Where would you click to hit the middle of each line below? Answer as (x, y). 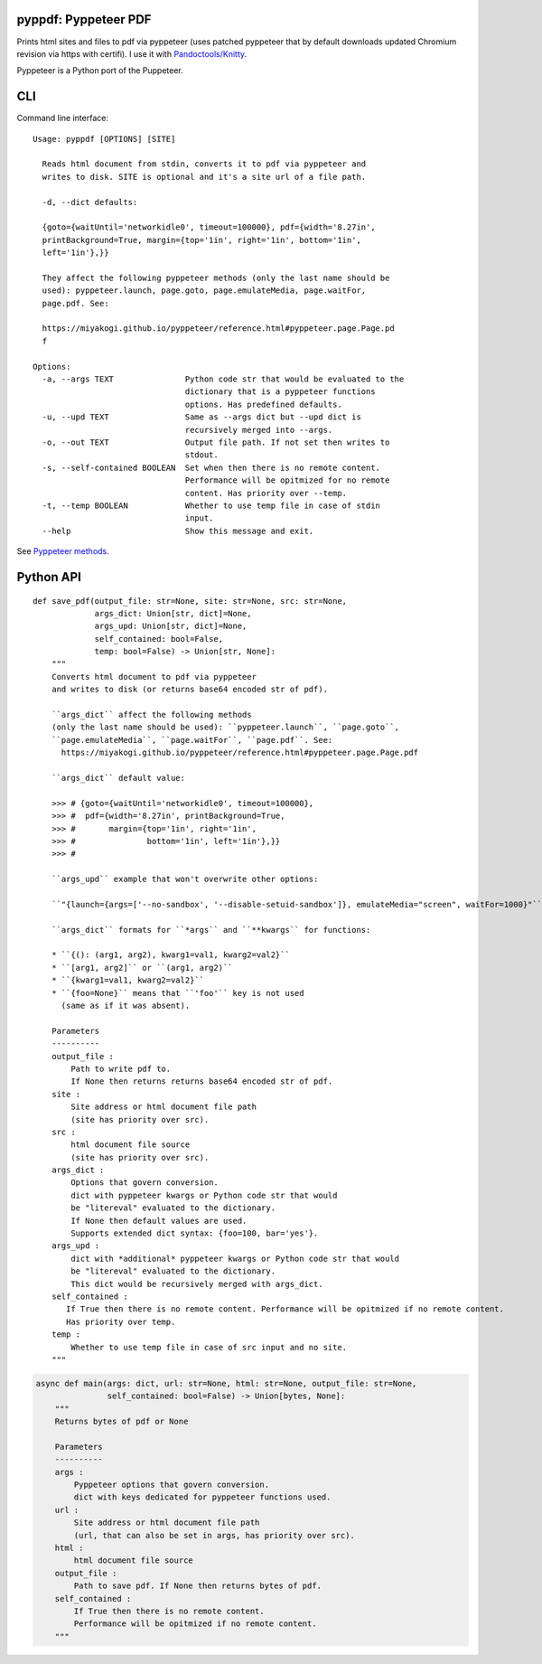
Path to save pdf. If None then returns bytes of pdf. (198, 1586)
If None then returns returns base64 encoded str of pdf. (202, 1081)
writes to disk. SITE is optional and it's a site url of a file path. (204, 177)
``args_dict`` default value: (118, 778)
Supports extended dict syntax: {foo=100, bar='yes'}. (195, 1233)
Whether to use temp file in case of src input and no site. (209, 1347)
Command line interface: (62, 118)
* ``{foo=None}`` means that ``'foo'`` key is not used (178, 993)
